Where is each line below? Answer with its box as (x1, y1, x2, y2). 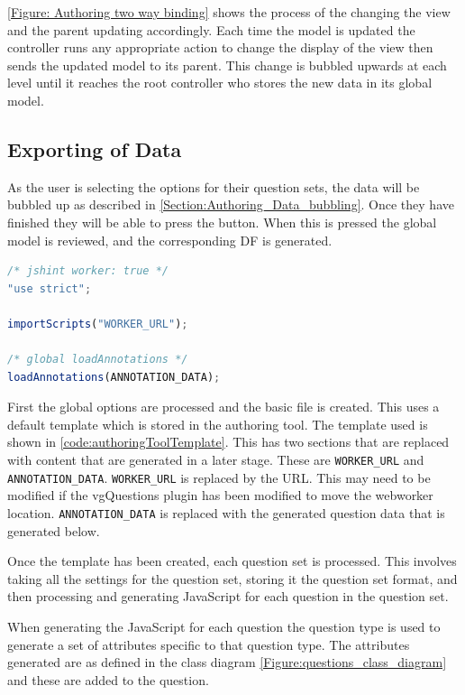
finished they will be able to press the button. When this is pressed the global (7, 212, 437, 231)
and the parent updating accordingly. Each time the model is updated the (7, 20, 415, 39)
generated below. (7, 521, 100, 540)
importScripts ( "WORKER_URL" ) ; (7, 317, 188, 330)
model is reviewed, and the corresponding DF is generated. (7, 230, 333, 249)
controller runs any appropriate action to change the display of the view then (7, 38, 433, 57)
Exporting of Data (7, 134, 182, 162)
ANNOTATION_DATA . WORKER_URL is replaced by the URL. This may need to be (7, 468, 431, 486)
